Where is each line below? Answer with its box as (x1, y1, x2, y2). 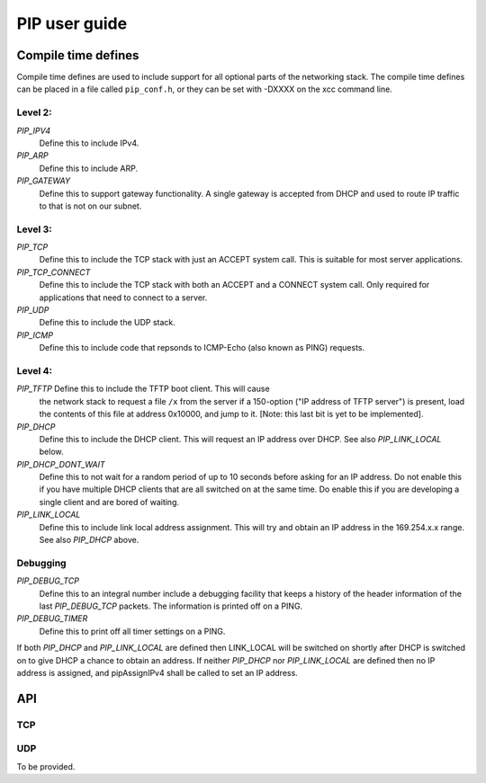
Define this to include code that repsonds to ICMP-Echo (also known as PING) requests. (39, 343, 365, 353)
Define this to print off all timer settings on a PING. (39, 626, 226, 636)
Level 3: (16, 223, 53, 236)
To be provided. (16, 761, 76, 772)
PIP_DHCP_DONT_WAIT (16, 458, 105, 469)
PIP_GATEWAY (16, 175, 71, 186)
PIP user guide (16, 13, 128, 33)
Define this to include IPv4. (39, 138, 139, 148)
